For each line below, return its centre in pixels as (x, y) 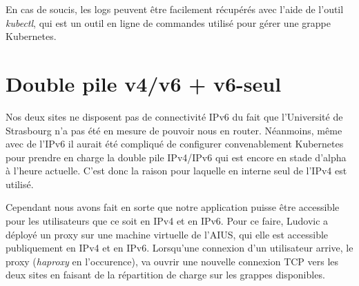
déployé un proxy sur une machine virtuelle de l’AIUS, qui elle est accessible (167, 234)
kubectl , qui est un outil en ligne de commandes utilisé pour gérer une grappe (168, 22)
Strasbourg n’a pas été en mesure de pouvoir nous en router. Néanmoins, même (174, 130)
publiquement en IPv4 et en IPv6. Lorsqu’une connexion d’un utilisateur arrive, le (179, 248)
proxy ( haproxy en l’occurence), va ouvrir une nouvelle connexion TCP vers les (172, 261)
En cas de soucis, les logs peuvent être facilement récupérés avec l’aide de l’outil (175, 9)
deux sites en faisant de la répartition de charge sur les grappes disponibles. (165, 275)
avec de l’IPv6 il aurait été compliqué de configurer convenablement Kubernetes (175, 144)
